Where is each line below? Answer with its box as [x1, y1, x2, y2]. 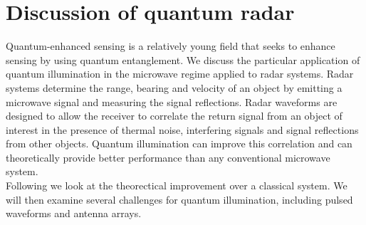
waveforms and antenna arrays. [6, 206, 142, 221]
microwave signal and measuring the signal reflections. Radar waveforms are [6, 94, 338, 109]
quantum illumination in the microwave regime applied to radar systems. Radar [6, 66, 354, 81]
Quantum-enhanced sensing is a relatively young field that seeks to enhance [6, 38, 335, 53]
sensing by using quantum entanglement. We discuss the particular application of [6, 52, 360, 67]
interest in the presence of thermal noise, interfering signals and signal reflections [6, 122, 359, 137]
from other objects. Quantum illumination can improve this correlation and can [6, 136, 352, 151]
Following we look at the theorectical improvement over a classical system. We [6, 178, 347, 193]
